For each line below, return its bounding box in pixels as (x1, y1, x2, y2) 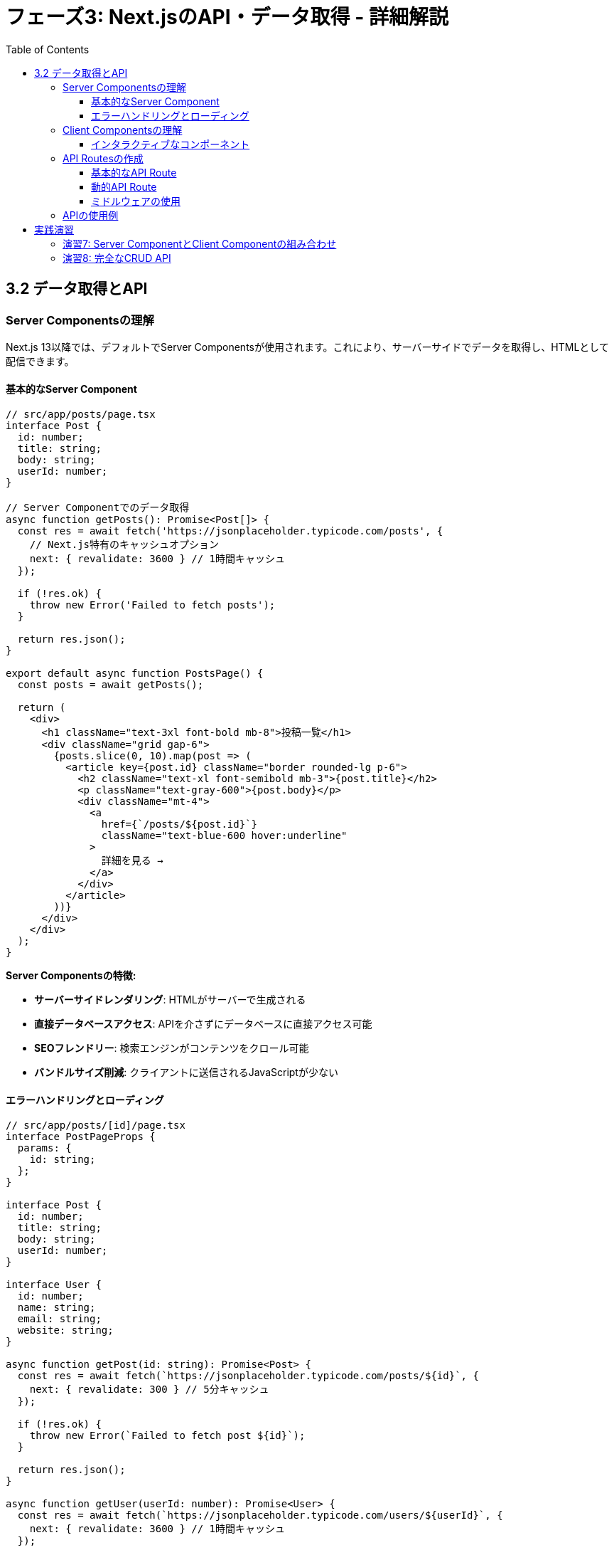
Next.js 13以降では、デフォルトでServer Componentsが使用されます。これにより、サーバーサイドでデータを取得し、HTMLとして (6, 340, 609, 353)
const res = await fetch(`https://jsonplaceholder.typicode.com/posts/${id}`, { (17, 1370, 479, 1382)
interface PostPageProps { (6, 1131, 156, 1143)
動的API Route (91, 180, 157, 193)
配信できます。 (6, 354, 75, 367)
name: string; (17, 1302, 96, 1314)
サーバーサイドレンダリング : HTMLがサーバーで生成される (34, 993, 306, 1006)
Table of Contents (6, 43, 90, 56)
